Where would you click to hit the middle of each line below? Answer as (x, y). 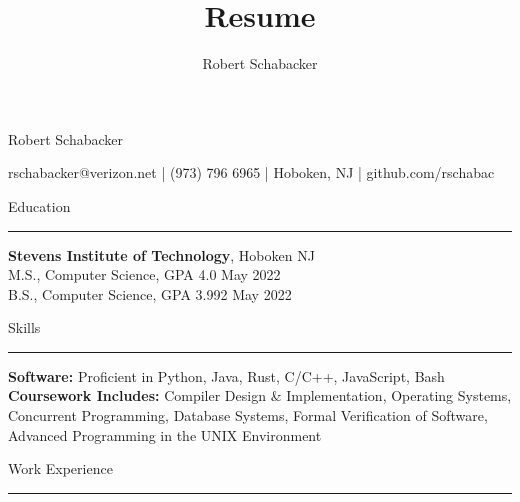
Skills (24, 327)
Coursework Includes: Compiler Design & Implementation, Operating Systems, (260, 395)
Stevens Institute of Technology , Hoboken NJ (161, 254)
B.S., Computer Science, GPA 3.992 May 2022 (150, 293)
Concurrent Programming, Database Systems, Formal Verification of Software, (248, 415)
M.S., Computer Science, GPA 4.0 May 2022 (144, 274)
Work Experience (60, 468)
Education (39, 205)
